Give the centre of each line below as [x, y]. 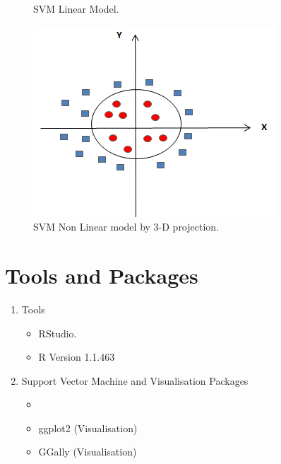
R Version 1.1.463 [77, 357]
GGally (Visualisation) [88, 452]
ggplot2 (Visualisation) [88, 428]
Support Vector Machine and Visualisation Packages [135, 380]
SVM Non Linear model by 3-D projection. [126, 227]
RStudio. [58, 333]
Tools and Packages [102, 275]
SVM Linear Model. [76, 8]
